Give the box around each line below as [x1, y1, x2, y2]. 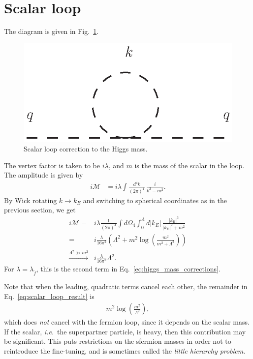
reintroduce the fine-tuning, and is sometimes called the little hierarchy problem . [4, 346, 246, 356]
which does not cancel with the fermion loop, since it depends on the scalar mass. [4, 317, 250, 327]
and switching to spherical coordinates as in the [83, 195, 227, 205]
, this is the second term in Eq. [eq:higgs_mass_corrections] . [36, 264, 221, 274]
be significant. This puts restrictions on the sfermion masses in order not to [4, 336, 231, 346]
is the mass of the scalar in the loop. [134, 160, 245, 170]
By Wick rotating [4, 195, 57, 205]
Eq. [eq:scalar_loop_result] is [4, 291, 95, 301]
